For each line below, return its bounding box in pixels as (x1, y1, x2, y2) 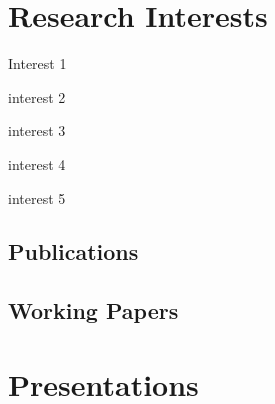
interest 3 (8, 120, 66, 141)
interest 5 (8, 187, 66, 208)
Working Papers (8, 295, 179, 326)
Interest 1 (8, 53, 67, 74)
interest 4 (8, 153, 66, 174)
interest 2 (8, 86, 66, 107)
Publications (8, 236, 139, 267)
